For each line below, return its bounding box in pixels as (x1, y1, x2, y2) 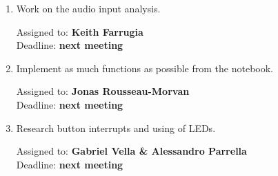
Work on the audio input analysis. (16, 1, 161, 15)
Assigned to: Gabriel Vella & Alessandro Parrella (16, 144, 247, 158)
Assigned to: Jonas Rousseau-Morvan (16, 84, 190, 98)
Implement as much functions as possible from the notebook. (16, 60, 273, 75)
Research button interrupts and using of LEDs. (16, 120, 216, 135)
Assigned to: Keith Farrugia (16, 24, 143, 38)
